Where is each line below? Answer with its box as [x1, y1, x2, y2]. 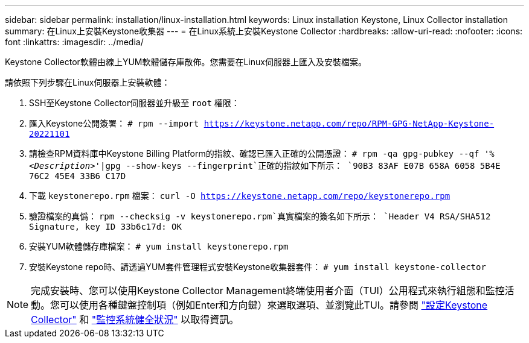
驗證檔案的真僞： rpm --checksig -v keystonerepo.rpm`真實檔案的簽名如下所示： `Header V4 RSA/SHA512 [29, 211, 491, 221]
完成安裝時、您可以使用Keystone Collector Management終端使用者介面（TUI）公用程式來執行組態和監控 [31, 285, 505, 297]
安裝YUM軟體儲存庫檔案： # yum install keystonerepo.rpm [29, 241, 289, 251]
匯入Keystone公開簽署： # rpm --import [29, 118, 199, 128]
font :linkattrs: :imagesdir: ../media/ [5, 37, 144, 47]
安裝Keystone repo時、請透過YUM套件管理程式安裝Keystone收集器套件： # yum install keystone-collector [29, 262, 486, 272]
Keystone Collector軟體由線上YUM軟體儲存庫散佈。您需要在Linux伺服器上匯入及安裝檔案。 [5, 57, 367, 67]
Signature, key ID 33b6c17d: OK [29, 222, 182, 231]
